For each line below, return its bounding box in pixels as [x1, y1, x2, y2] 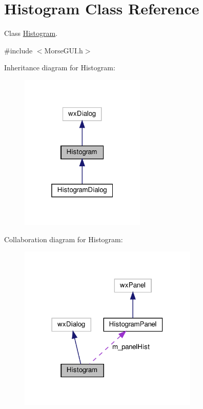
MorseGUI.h [44, 45, 83, 55]
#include [4, 45, 33, 55]
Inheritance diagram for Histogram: [4, 62, 115, 73]
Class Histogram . [4, 28, 58, 38]
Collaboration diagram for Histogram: [4, 233, 123, 244]
